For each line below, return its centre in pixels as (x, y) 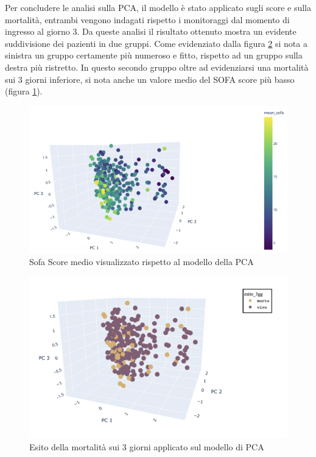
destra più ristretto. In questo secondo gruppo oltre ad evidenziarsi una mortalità (157, 67)
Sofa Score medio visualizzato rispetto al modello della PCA (142, 262)
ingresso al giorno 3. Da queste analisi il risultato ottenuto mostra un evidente (151, 31)
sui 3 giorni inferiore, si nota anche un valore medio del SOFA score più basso (150, 79)
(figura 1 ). (24, 91)
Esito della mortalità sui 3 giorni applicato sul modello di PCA (147, 446)
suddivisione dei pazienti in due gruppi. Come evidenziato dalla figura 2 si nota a (156, 43)
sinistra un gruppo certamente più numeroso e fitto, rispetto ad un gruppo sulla (154, 55)
